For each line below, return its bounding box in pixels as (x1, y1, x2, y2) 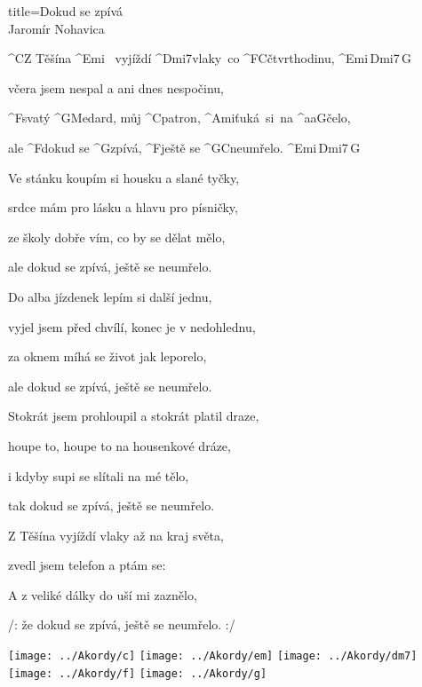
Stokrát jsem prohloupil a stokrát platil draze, (8, 407, 259, 425)
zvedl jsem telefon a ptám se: (8, 556, 166, 574)
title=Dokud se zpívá (8, 2, 123, 20)
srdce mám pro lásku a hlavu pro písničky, (8, 198, 238, 217)
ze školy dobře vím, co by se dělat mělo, (8, 227, 226, 246)
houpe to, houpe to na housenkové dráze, (8, 436, 231, 454)
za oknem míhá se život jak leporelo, (8, 347, 207, 366)
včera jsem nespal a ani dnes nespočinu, (8, 78, 224, 97)
